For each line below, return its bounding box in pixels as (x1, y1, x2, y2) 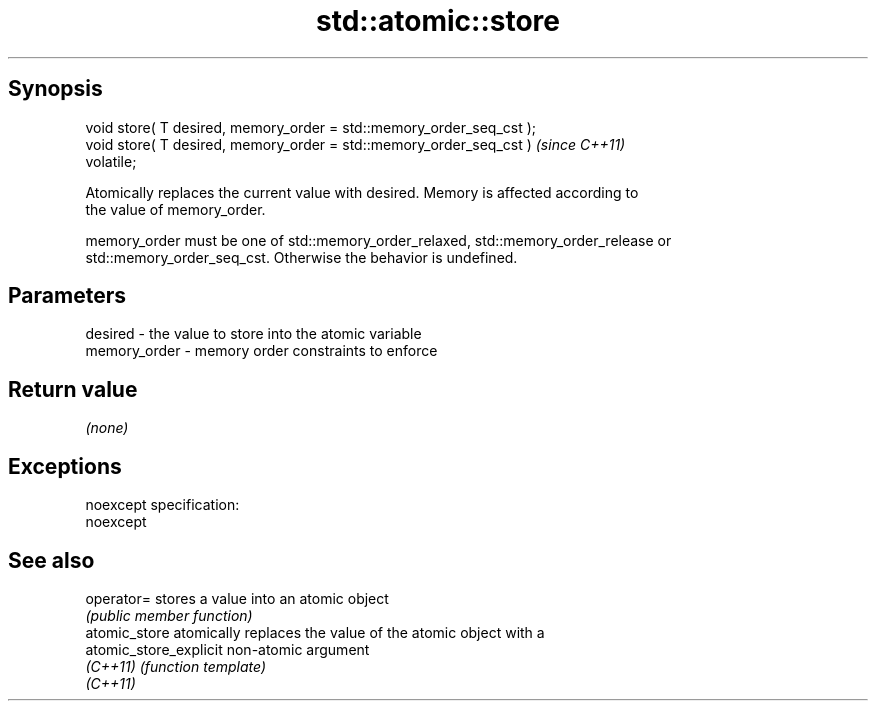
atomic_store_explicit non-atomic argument (85, 640, 370, 658)
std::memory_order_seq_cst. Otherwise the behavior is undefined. (85, 248, 518, 266)
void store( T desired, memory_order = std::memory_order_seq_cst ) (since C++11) (85, 135, 626, 153)
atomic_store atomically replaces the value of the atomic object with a (85, 623, 545, 641)
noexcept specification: (85, 496, 240, 514)
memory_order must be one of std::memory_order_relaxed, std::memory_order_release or (85, 231, 672, 249)
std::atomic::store (316, 4, 560, 38)
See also (8, 547, 95, 573)
